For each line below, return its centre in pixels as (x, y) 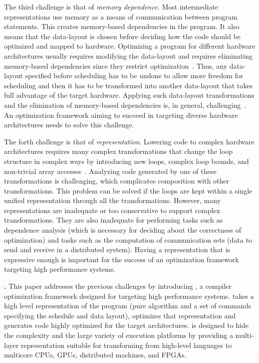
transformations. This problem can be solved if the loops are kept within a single (128, 190)
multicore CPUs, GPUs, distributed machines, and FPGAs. (95, 355)
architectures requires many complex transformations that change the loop (118, 151)
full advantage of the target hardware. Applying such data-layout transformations (129, 95)
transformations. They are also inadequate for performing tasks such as (113, 220)
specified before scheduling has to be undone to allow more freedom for (134, 75)
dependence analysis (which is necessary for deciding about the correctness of (123, 230)
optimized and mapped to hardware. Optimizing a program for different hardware (130, 46)
